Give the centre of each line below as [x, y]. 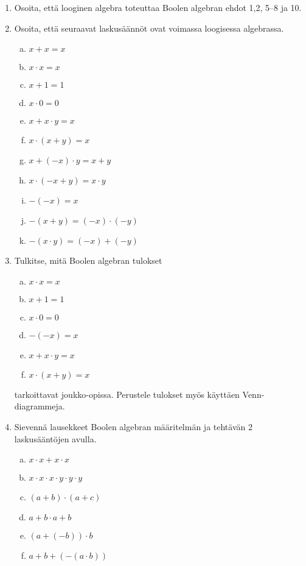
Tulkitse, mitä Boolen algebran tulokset [88, 260]
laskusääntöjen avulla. [55, 438]
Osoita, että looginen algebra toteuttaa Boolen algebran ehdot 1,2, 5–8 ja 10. [158, 7]
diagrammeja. [40, 406]
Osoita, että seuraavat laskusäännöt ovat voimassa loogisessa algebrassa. [149, 28]
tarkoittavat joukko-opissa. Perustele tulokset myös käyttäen [127, 394]
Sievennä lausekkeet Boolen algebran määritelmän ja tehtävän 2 [133, 426]
